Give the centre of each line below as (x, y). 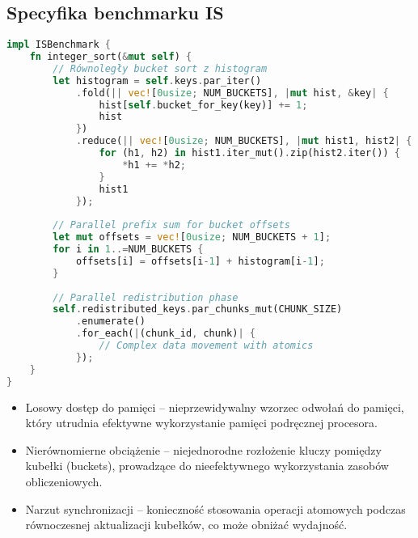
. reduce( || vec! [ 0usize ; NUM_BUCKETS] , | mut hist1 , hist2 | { (244, 141)
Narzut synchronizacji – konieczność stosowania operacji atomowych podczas (215, 508)
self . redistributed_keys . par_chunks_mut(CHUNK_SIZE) (198, 309)
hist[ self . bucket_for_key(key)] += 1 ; (203, 105)
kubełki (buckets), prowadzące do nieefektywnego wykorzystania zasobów (207, 466)
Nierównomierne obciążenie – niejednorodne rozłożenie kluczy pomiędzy (203, 449)
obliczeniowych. (64, 481)
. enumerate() (110, 322)
